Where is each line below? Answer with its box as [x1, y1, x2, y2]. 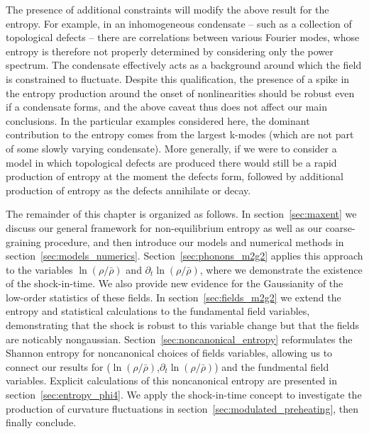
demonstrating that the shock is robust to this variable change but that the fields [6, 318, 359, 333]
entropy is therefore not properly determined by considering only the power [6, 43, 334, 58]
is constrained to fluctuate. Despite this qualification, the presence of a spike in [6, 71, 350, 86]
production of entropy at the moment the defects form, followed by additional [6, 169, 343, 184]
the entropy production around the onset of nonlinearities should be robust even [6, 85, 355, 100]
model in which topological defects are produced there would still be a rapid [6, 155, 337, 169]
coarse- [325, 220, 356, 235]
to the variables [6, 262, 73, 277]
